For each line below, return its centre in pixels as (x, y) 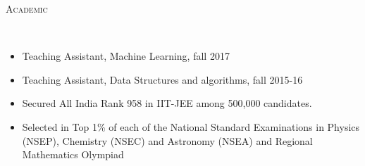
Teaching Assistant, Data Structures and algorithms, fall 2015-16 (162, 79)
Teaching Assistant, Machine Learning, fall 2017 (126, 56)
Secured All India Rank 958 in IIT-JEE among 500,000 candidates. (167, 103)
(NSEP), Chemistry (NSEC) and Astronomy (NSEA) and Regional (167, 140)
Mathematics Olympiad (73, 154)
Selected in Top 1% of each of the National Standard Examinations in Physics (191, 126)
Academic (27, 8)
